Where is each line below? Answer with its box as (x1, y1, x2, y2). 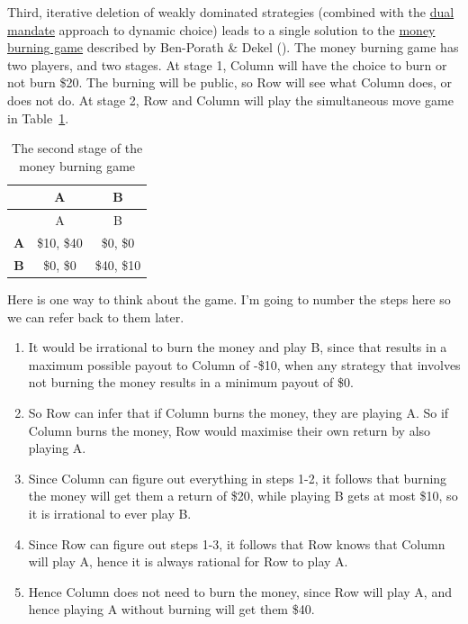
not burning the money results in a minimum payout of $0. (28, 373, 354, 392)
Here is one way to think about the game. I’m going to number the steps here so (7, 289, 451, 308)
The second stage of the (12, 139, 143, 158)
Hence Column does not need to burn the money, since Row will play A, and (28, 582, 452, 601)
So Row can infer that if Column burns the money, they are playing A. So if (28, 402, 449, 421)
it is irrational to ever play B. (28, 503, 192, 522)
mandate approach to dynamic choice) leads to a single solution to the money (7, 20, 436, 39)
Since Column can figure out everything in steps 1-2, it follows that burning (28, 468, 447, 487)
